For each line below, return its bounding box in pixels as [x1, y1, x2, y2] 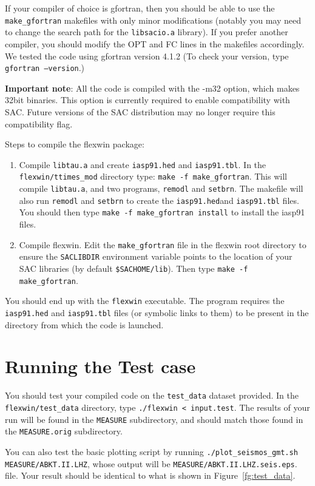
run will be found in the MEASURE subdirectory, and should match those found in [5, 413, 303, 425]
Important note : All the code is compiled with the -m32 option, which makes [5, 81, 300, 94]
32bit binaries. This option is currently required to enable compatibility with [5, 93, 290, 106]
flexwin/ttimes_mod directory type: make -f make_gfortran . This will [19, 170, 287, 183]
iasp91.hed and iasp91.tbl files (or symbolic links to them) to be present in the [5, 306, 309, 319]
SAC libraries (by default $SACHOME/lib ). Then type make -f [19, 262, 248, 274]
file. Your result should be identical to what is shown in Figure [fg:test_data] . [5, 469, 296, 482]
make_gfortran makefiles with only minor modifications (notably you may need [5, 13, 302, 26]
